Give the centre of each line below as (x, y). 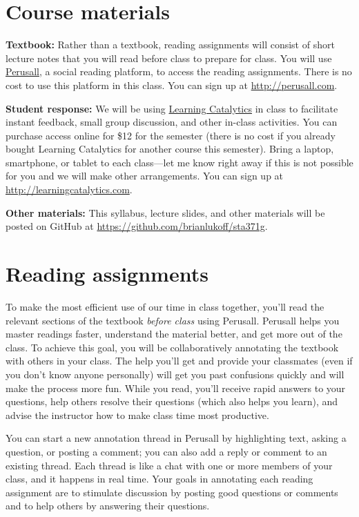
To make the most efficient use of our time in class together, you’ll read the (165, 306)
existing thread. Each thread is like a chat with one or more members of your (169, 465)
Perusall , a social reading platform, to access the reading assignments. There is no (179, 71)
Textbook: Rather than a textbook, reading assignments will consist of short (170, 45)
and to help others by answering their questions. (108, 506)
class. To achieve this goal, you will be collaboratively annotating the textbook (172, 347)
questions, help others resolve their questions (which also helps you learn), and (172, 401)
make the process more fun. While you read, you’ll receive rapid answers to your (176, 388)
